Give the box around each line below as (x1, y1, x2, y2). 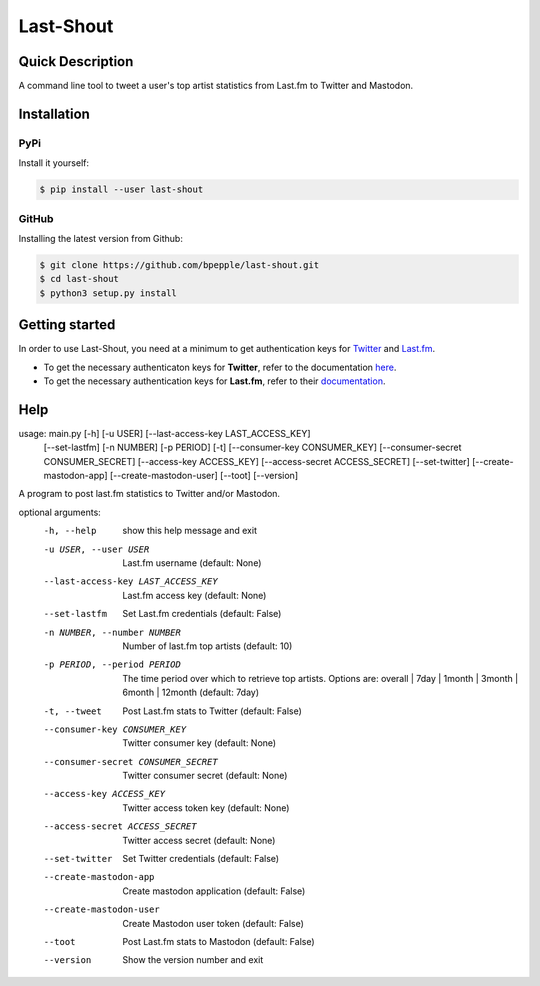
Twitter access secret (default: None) (122, 834, 276, 846)
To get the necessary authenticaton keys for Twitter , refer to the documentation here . (43, 361, 397, 373)
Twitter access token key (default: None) (122, 801, 290, 814)
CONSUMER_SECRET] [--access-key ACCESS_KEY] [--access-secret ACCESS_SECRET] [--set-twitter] (43, 455, 470, 467)
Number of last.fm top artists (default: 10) (122, 640, 293, 652)
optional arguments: (18, 506, 102, 518)
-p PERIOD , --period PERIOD (43, 659, 182, 670)
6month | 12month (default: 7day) (122, 686, 260, 699)
